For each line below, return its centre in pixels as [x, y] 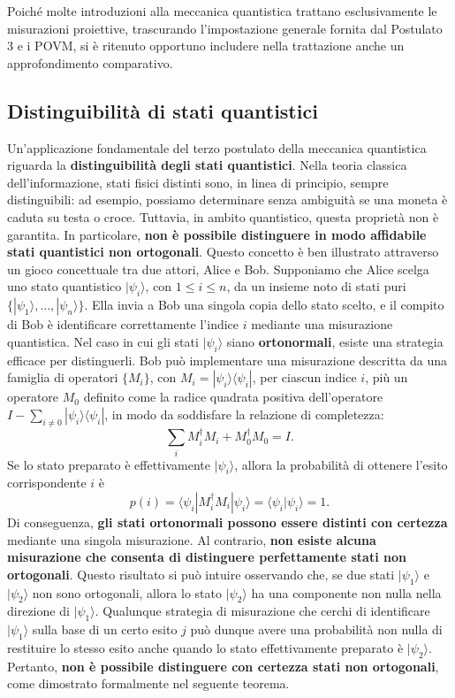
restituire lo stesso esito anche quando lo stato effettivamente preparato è [205, 648]
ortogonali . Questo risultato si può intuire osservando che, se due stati [201, 574]
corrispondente [47, 483]
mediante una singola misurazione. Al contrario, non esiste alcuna [192, 539]
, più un [387, 377]
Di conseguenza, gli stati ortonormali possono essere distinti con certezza [227, 522]
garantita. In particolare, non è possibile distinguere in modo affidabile [217, 234]
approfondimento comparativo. [90, 62]
